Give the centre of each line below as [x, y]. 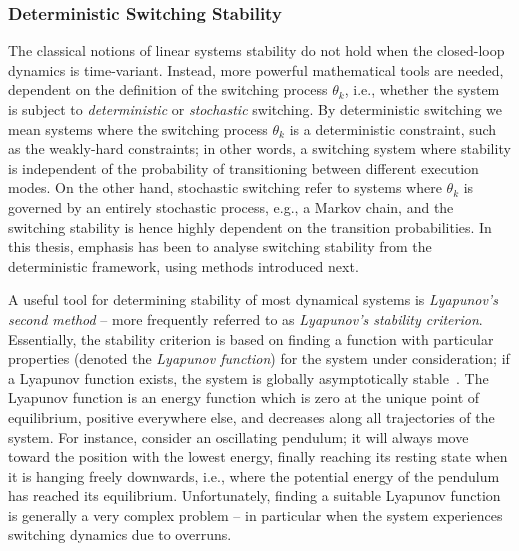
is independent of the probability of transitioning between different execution [243, 167]
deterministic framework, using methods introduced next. [183, 265]
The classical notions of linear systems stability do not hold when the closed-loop [256, 50]
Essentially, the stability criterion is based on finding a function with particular [251, 338]
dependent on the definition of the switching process [168, 89]
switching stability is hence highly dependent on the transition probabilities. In [250, 226]
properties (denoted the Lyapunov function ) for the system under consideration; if [259, 358]
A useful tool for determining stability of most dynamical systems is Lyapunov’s [253, 299]
